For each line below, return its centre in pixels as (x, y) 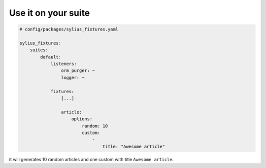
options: (82, 119)
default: (51, 57)
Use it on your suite (50, 13)
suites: (39, 50)
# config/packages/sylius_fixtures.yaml (69, 29)
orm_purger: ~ (78, 71)
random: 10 (95, 126)
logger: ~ (73, 77)
